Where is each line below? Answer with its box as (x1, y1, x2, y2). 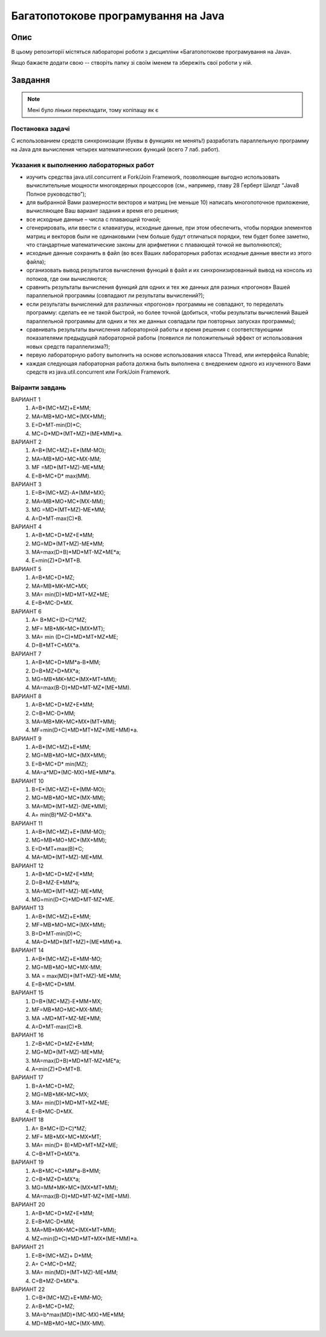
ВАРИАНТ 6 (11, 607, 42, 615)
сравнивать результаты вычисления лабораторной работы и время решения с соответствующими (26, 326, 283, 333)
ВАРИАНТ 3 (11, 480, 42, 487)
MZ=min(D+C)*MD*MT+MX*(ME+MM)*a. (31, 1235, 139, 1242)
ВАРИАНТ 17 (11, 1074, 43, 1081)
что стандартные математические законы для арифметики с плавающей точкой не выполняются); (26, 241, 282, 248)
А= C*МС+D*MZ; (31, 1260, 77, 1267)
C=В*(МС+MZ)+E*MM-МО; (31, 1294, 103, 1301)
